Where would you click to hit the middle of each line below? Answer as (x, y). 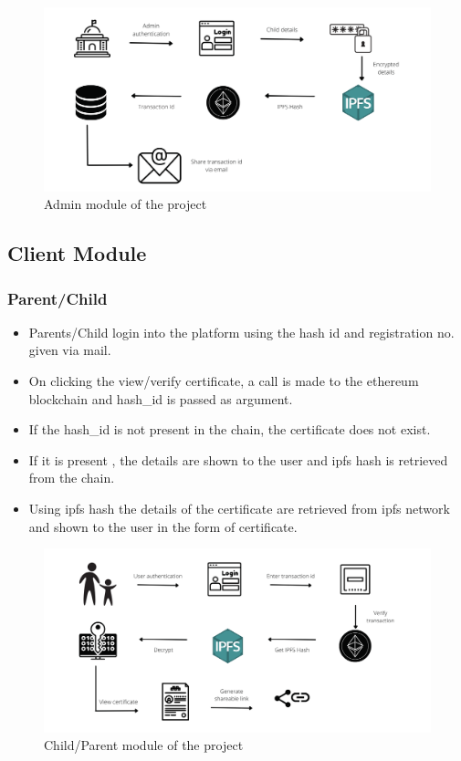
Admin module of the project (126, 204)
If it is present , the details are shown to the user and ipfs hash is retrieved (238, 459)
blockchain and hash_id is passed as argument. (161, 398)
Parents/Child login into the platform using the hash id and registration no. (241, 332)
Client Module (77, 253)
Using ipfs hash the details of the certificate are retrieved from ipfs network (239, 508)
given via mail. (70, 350)
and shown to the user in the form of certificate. (163, 526)
